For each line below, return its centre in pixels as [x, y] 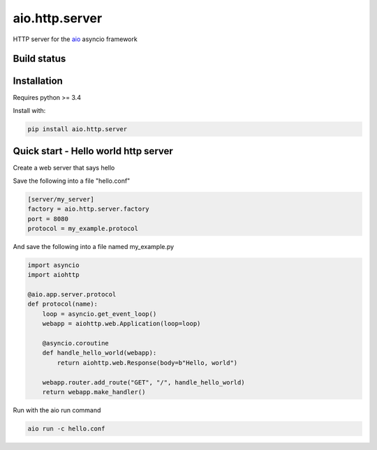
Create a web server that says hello [64, 168]
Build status [39, 59]
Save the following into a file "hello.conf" [72, 181]
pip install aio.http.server [77, 129]
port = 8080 [48, 219]
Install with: [29, 110]
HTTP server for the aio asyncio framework [75, 39]
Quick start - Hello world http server [93, 151]
